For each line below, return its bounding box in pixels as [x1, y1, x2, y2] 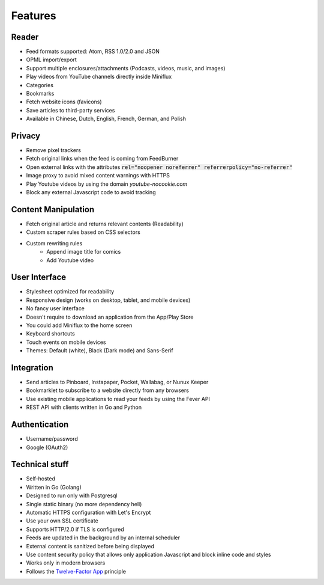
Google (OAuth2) [26, 444, 68, 451]
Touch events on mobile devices [26, 338, 106, 346]
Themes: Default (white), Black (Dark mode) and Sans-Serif [26, 347, 173, 354]
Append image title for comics [46, 248, 121, 256]
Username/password [26, 435, 78, 443]
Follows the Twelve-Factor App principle [26, 568, 126, 575]
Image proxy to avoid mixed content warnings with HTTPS [26, 172, 170, 179]
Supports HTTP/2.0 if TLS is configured [26, 525, 124, 533]
